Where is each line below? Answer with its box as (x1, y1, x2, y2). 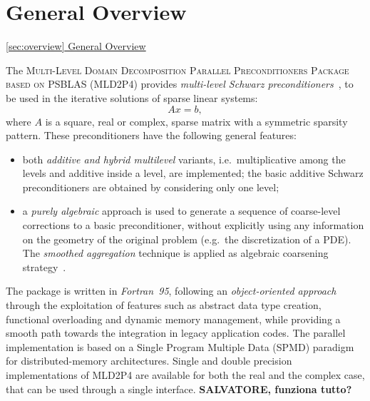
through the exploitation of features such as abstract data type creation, (6, 298, 322, 313)
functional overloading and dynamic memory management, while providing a (6, 311, 341, 326)
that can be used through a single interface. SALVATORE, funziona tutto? (6, 381, 352, 396)
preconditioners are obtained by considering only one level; (22, 179, 279, 194)
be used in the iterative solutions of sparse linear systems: (6, 90, 258, 105)
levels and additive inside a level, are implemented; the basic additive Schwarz (22, 166, 364, 181)
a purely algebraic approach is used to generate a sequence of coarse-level (22, 203, 341, 218)
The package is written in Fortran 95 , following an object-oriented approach (6, 283, 336, 298)
